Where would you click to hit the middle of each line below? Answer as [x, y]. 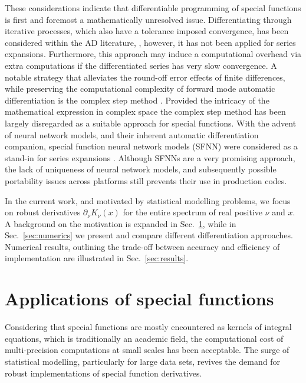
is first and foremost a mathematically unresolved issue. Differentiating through [148, 19]
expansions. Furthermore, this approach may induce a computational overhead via [153, 54]
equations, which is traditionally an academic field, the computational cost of [144, 338]
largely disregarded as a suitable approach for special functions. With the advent [151, 123]
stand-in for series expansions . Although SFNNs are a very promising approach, [150, 157]
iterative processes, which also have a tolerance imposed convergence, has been [147, 31]
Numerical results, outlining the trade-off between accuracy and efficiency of [142, 246]
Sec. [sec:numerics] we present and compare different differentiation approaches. [149, 235]
